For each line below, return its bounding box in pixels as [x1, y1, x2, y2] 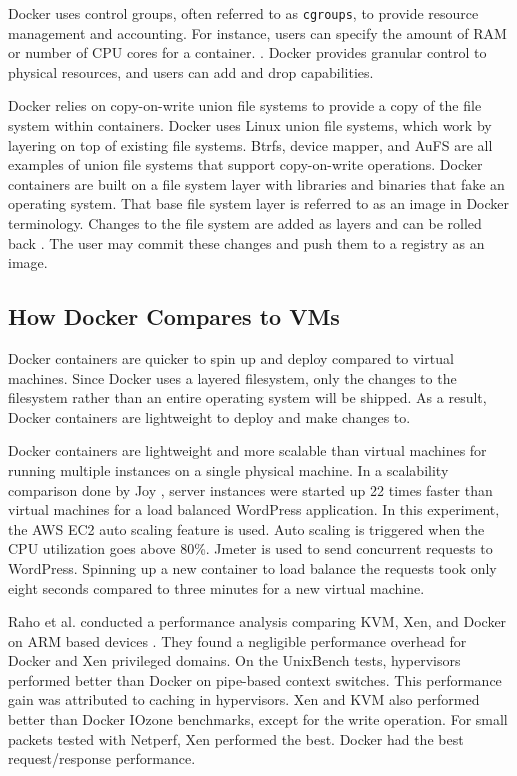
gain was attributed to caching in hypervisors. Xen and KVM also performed [8, 689, 480, 710]
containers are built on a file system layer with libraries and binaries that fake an [8, 173, 505, 194]
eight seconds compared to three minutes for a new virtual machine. [8, 577, 425, 598]
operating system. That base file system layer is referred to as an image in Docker [8, 193, 510, 214]
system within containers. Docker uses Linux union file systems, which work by [8, 115, 492, 136]
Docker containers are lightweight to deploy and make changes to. [8, 406, 411, 427]
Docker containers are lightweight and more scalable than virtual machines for [8, 440, 487, 461]
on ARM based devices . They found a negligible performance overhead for [8, 630, 467, 651]
